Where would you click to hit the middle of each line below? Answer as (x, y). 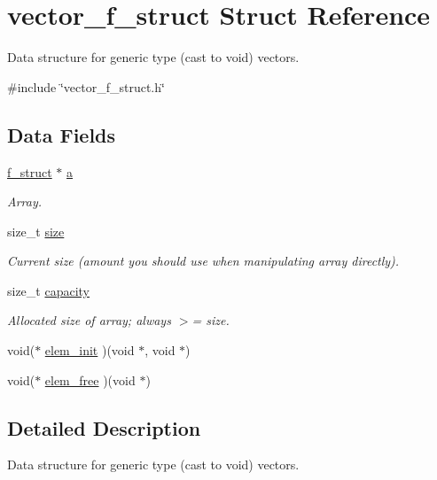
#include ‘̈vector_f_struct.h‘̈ (86, 86)
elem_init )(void (90, 350)
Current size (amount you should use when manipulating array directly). (203, 261)
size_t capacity (49, 290)
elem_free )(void (90, 379)
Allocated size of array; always (89, 320)
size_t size (36, 231)
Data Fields (62, 134)
